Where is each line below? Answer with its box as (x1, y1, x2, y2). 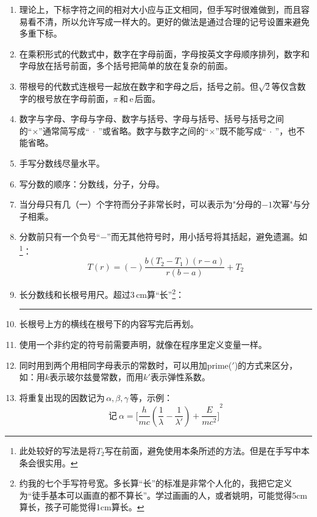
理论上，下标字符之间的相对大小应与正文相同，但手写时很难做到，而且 (19, 3, 301, 15)
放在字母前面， (53, 92, 113, 104)
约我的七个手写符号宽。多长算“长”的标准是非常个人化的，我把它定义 (19, 477, 293, 490)
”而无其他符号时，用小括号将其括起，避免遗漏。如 (107, 230, 307, 243)
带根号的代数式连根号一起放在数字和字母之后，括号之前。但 (19, 79, 258, 92)
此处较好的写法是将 (19, 444, 96, 457)
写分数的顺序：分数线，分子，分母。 (19, 177, 165, 190)
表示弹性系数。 (150, 371, 210, 383)
